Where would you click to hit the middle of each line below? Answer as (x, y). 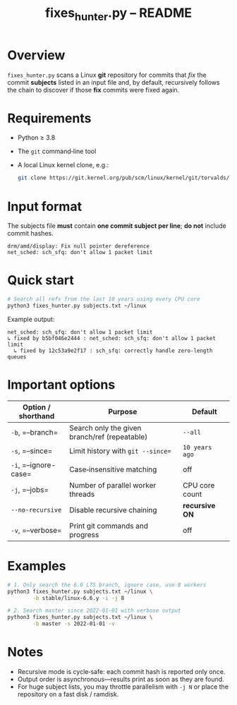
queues (17, 357)
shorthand (37, 416)
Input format (45, 206)
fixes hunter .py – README (119, 14)
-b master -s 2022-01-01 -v (74, 624)
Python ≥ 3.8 (36, 138)
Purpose (123, 411)
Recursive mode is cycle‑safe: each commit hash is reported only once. (121, 672)
